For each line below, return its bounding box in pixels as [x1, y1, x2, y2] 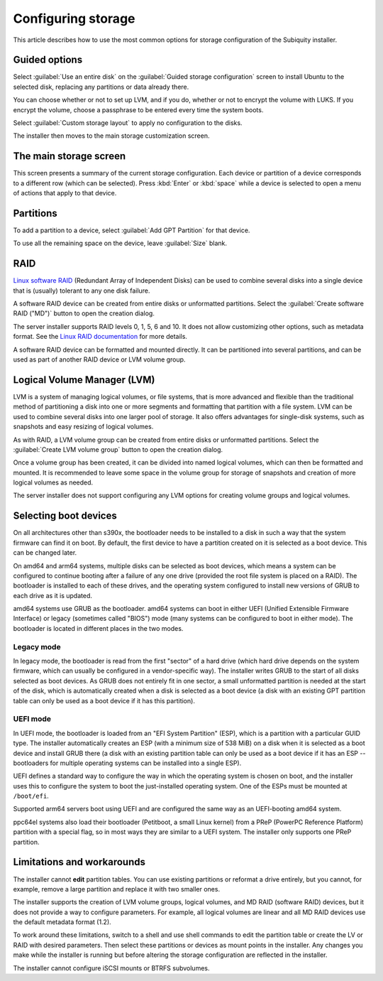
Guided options [13, 54, 83, 66]
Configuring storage [13, 11, 135, 26]
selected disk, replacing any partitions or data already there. [13, 82, 189, 91]
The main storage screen [13, 150, 126, 163]
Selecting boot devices [13, 510, 117, 522]
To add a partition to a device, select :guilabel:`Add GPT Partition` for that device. [13, 226, 250, 234]
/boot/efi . [13, 792, 49, 801]
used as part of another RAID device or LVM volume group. [13, 355, 186, 364]
